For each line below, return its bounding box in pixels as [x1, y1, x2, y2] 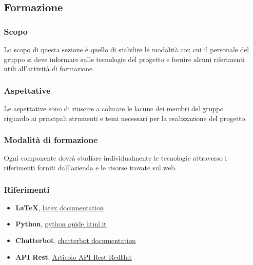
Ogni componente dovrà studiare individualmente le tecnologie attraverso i [4, 153, 227, 163]
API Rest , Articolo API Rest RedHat [15, 251, 132, 262]
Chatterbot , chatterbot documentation [15, 235, 136, 245]
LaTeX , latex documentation [15, 202, 104, 212]
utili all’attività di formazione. [4, 63, 95, 74]
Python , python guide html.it [15, 219, 107, 229]
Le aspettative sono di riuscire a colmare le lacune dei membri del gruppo [4, 103, 224, 113]
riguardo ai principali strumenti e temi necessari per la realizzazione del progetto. [4, 113, 247, 123]
